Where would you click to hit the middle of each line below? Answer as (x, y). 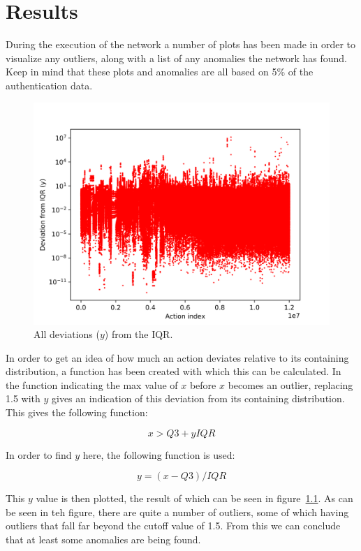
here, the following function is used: (159, 454)
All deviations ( (67, 334)
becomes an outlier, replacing (290, 384)
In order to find (39, 454)
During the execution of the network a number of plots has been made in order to (181, 44)
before (203, 384)
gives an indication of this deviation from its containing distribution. (198, 398)
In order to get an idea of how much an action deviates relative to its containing (177, 357)
